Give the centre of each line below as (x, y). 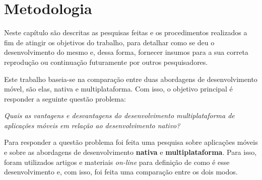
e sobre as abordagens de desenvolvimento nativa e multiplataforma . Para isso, (130, 152)
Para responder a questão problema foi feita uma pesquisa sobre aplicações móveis (131, 142)
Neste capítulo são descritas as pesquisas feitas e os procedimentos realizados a (126, 32)
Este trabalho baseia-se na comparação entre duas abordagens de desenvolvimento (131, 79)
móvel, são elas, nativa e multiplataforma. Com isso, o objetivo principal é (118, 89)
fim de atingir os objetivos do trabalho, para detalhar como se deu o (109, 42)
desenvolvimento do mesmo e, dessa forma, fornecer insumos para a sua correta (126, 52)
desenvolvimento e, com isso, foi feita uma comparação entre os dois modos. (121, 172)
